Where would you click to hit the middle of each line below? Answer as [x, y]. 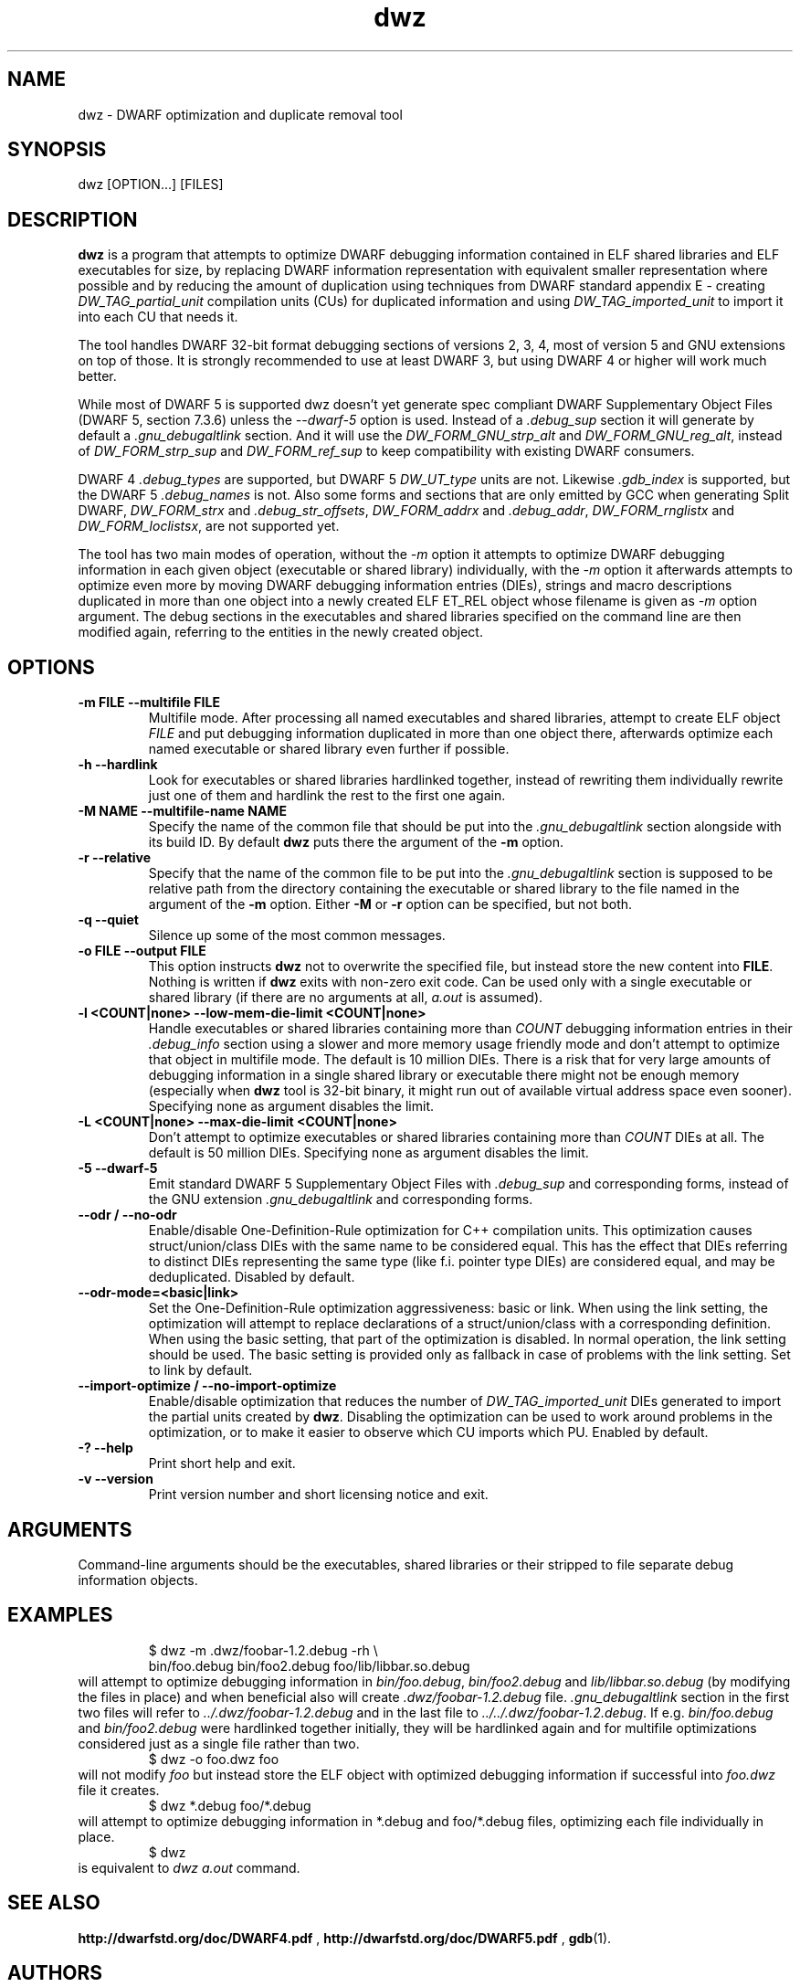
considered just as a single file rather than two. [219, 1743]
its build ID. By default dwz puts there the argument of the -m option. [356, 842]
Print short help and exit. [222, 1464]
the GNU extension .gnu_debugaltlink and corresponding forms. [341, 1200]
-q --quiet [108, 920]
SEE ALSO [54, 1903]
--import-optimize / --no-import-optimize [207, 1386]
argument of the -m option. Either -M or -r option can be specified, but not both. [390, 904]
